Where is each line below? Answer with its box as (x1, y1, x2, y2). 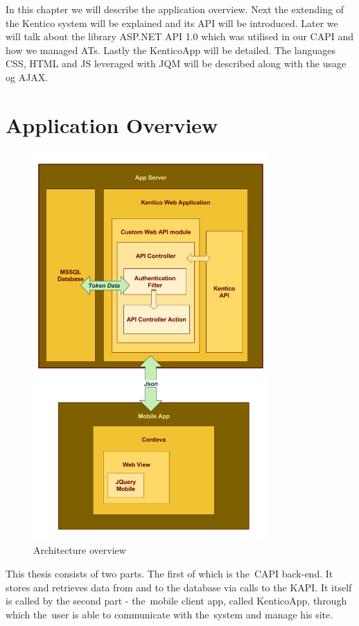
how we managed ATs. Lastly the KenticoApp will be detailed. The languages (6, 42, 336, 57)
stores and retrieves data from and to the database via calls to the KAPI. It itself (6, 580, 352, 594)
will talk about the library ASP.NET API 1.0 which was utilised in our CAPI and (6, 29, 353, 44)
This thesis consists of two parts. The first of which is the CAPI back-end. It (6, 566, 333, 580)
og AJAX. (6, 69, 49, 84)
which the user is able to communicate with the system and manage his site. (6, 607, 333, 621)
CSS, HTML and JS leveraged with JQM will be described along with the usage (6, 56, 347, 71)
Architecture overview (33, 543, 126, 557)
